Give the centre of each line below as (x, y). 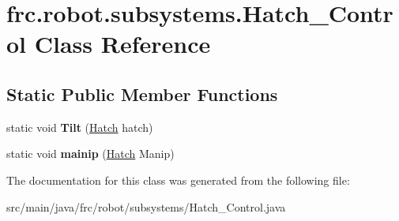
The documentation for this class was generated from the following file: (178, 180)
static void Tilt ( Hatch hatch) (80, 127)
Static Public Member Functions (142, 94)
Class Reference (122, 44)
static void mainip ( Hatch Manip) (90, 154)
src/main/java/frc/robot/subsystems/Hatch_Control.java (146, 206)
